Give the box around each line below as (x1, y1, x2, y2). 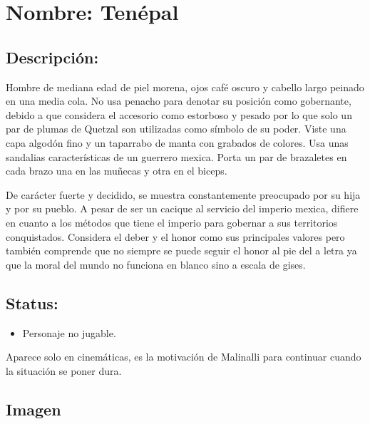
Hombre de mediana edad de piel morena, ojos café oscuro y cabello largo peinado (6, 79, 364, 94)
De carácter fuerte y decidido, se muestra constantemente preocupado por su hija (6, 187, 361, 202)
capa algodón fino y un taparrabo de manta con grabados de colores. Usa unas (6, 135, 349, 150)
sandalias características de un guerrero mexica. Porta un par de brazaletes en (6, 149, 347, 164)
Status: (6, 291, 58, 314)
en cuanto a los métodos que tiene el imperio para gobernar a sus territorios (6, 214, 338, 229)
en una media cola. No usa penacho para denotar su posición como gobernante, (6, 93, 351, 108)
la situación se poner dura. (6, 363, 122, 378)
